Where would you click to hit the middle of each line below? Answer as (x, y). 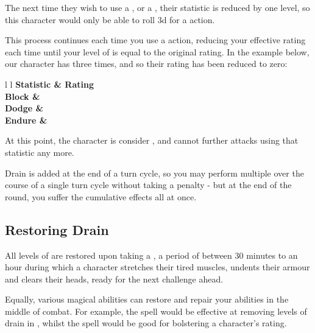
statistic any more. (40, 152)
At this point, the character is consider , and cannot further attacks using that (152, 140)
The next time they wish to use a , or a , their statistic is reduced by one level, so (157, 7)
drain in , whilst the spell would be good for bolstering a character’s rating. (146, 323)
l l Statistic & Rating (49, 84)
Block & (23, 96)
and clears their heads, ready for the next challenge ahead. (114, 279)
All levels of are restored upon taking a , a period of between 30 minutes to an (151, 255)
